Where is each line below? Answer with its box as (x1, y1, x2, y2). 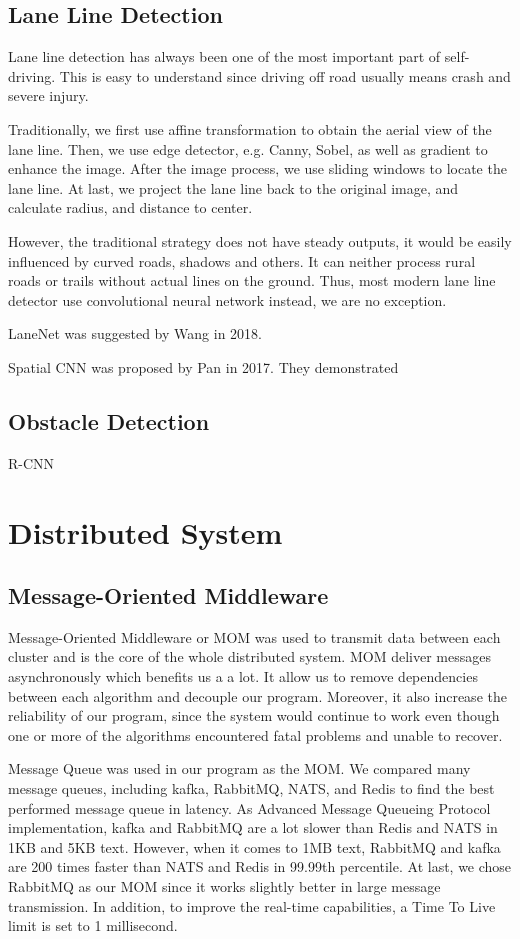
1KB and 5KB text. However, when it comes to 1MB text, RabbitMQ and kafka (8, 836, 501, 857)
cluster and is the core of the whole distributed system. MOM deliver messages (8, 646, 491, 667)
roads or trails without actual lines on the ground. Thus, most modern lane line (8, 270, 496, 291)
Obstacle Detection (8, 405, 210, 436)
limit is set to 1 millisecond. (8, 915, 178, 936)
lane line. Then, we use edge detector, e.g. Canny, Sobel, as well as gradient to (8, 138, 488, 159)
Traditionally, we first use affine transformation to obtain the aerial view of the (8, 118, 492, 139)
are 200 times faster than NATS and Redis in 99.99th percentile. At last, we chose (8, 856, 512, 877)
